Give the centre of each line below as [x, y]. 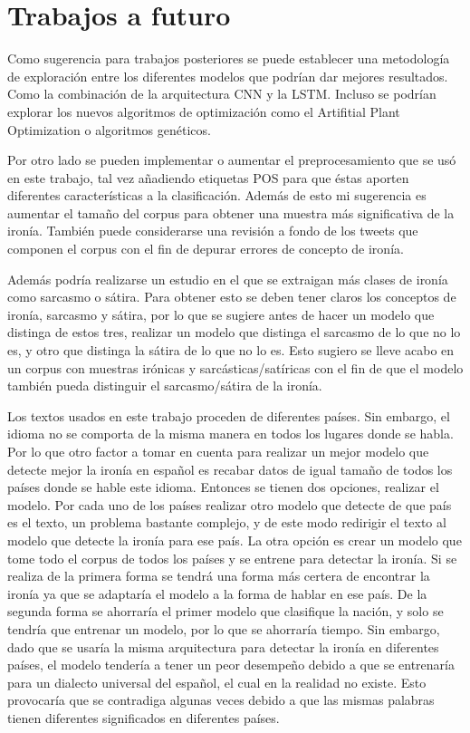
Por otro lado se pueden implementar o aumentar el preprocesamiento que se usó [232, 160]
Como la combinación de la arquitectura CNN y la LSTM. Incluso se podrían [222, 94]
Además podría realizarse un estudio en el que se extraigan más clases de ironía [228, 279]
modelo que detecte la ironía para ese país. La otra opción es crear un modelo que [235, 540]
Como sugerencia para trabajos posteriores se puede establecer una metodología [229, 58]
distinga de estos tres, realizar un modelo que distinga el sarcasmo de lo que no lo [234, 332]
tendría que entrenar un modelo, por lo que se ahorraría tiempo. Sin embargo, [224, 628]
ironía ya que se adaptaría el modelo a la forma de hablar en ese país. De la [217, 593]
